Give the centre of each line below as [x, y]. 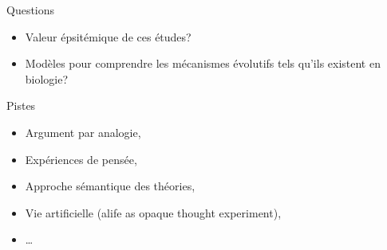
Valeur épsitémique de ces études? [108, 36]
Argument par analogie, [83, 132]
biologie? [47, 78]
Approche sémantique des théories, [110, 186]
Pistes [21, 105]
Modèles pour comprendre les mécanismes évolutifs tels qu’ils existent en [203, 63]
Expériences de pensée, [81, 159]
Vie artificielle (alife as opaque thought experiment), [153, 212]
